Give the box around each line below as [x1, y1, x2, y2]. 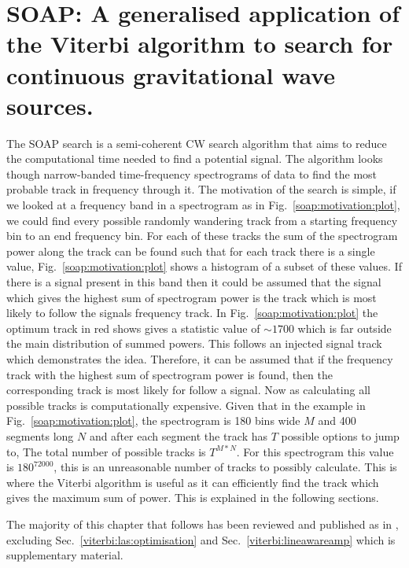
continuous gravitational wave [6, 58, 336, 90]
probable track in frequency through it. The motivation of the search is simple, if [6, 181, 396, 197]
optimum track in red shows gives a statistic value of [6, 319, 260, 336]
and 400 [318, 412, 356, 429]
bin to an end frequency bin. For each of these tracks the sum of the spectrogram [6, 227, 398, 244]
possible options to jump [281, 427, 400, 444]
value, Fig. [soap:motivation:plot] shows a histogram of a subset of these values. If [6, 258, 402, 275]
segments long [6, 427, 74, 444]
